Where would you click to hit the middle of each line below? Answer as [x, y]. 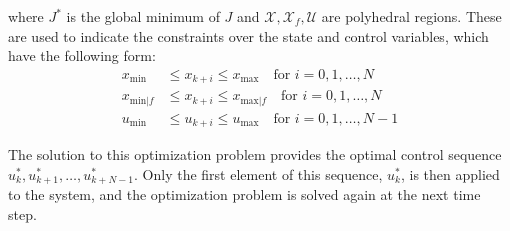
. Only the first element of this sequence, [258, 173]
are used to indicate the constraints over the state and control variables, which [248, 35]
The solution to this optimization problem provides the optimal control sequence [255, 154]
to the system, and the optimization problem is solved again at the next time [244, 194]
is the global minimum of [143, 16]
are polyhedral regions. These [411, 16]
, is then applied [450, 173]
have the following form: [82, 55]
